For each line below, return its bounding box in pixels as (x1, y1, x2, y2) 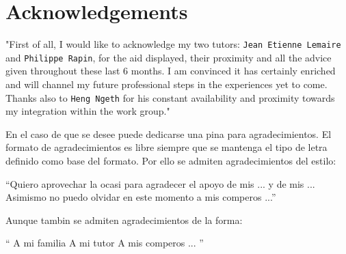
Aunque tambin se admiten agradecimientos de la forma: (5, 212, 243, 227)
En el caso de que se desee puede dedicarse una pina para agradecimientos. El (5, 126, 332, 141)
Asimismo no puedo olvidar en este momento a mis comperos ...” (5, 190, 276, 204)
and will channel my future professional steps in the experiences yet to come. (5, 77, 328, 91)
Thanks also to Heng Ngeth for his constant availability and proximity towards (5, 90, 335, 104)
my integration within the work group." (5, 104, 170, 118)
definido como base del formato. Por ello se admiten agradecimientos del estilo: (5, 154, 336, 168)
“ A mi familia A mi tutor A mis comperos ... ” (5, 236, 204, 250)
